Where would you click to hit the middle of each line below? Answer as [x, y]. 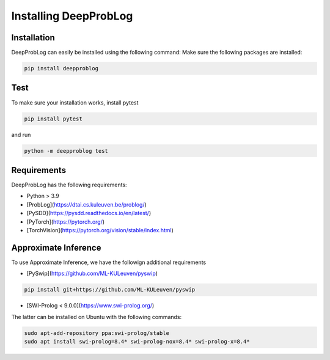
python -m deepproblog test [66, 151]
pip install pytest [53, 119]
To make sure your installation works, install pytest [75, 102]
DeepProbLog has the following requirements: [69, 185]
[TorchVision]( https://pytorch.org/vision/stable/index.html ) [100, 230]
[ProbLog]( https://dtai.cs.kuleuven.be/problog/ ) [86, 204]
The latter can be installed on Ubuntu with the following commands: [97, 317]
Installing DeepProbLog [72, 16]
